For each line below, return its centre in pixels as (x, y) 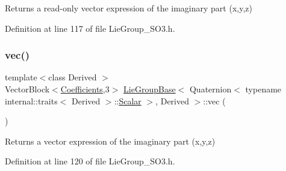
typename (263, 89)
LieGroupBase (150, 89)
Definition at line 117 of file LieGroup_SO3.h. (90, 28)
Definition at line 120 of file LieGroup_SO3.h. (90, 161)
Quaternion (210, 89)
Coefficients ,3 (85, 89)
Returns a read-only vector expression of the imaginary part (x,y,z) (129, 8)
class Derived (73, 77)
